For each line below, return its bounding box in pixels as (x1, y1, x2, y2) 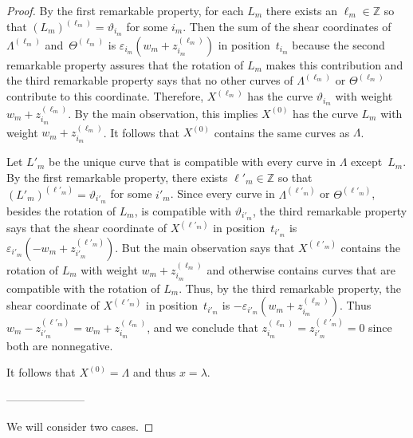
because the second (292, 36, 385, 53)
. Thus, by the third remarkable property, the (179, 279, 401, 296)
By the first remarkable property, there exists (6, 168, 228, 185)
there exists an (265, 2, 338, 18)
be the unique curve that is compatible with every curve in (49, 153, 336, 170)
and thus (132, 364, 176, 381)
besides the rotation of (6, 202, 116, 219)
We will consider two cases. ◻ (6, 417, 154, 434)
